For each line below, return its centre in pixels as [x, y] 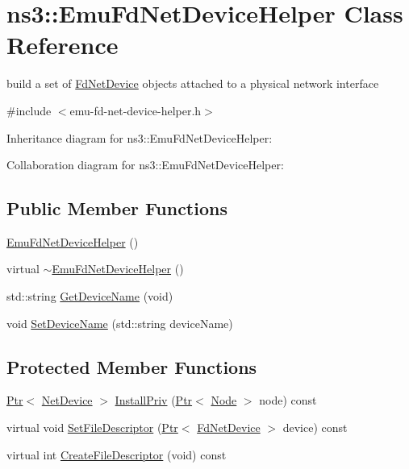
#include [29, 110]
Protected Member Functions [132, 366]
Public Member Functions [117, 208]
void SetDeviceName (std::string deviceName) [120, 323]
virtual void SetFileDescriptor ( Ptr [92, 427]
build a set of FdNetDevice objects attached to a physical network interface [193, 83]
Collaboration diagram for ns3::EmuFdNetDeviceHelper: [145, 165]
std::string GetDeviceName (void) [90, 296]
